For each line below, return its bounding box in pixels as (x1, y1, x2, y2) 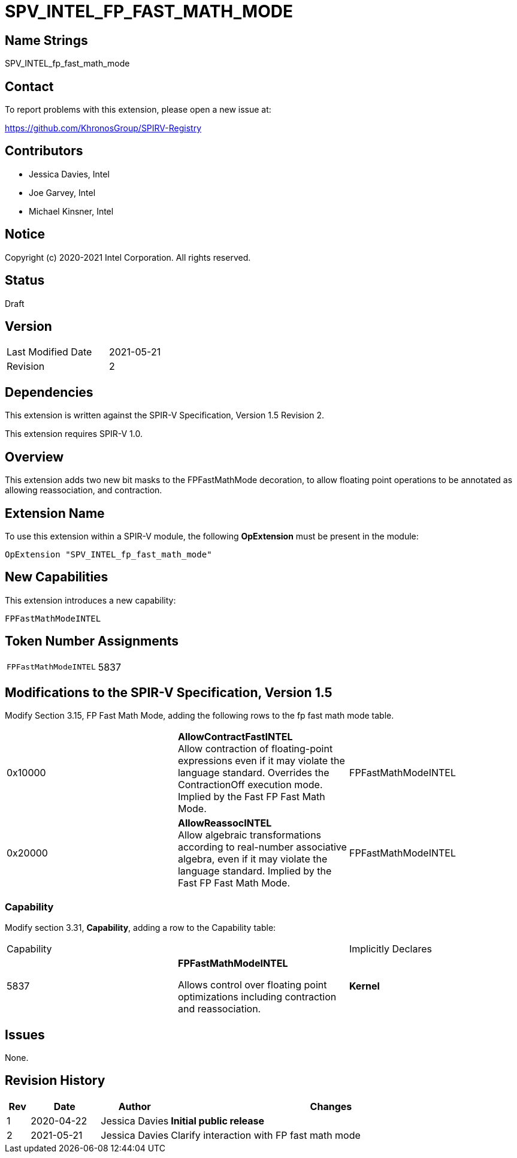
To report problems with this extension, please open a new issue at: (5, 104, 271, 115)
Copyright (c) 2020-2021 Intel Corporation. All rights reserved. (5, 252, 251, 263)
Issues (5, 1027, 45, 1042)
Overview (5, 449, 64, 465)
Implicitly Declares (349, 943, 432, 955)
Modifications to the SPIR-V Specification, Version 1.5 (5, 685, 332, 701)
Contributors (5, 143, 83, 159)
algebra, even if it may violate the (177, 853, 328, 866)
